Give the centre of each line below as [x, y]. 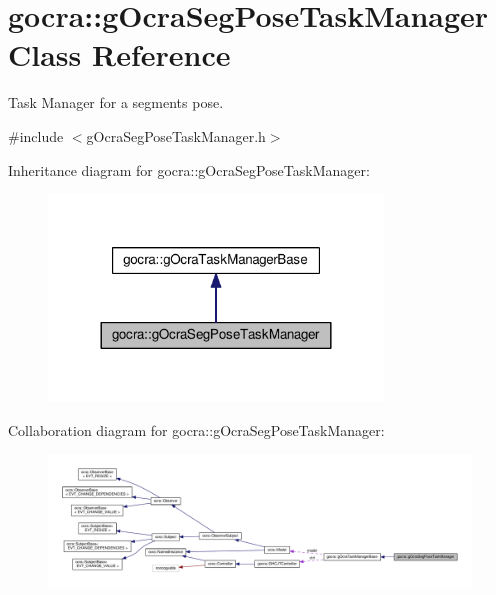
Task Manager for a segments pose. [116, 102]
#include [36, 135]
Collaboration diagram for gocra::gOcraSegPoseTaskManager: [196, 429]
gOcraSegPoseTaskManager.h [176, 135]
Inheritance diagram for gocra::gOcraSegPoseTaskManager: [189, 169]
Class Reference [119, 54]
